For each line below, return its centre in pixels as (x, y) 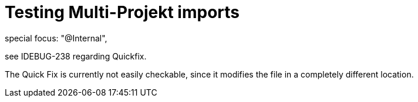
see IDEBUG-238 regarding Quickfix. (76, 56)
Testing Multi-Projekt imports (122, 12)
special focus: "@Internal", (56, 38)
